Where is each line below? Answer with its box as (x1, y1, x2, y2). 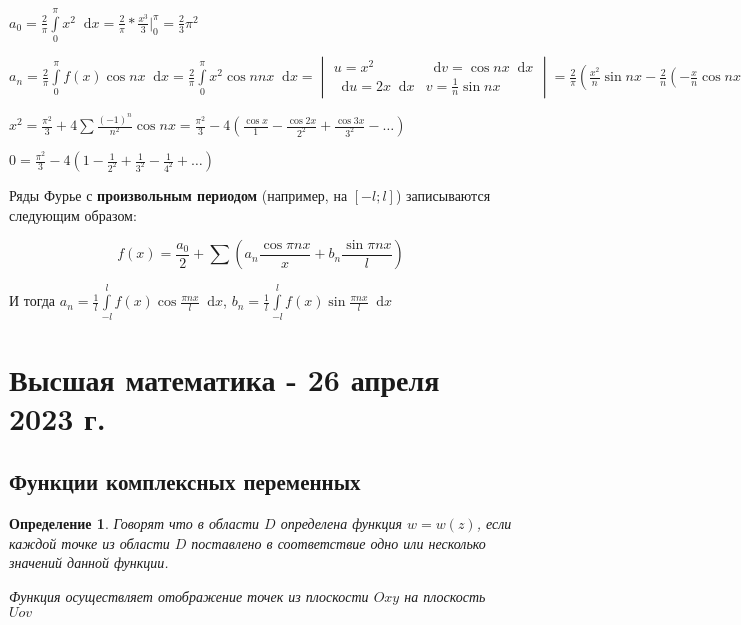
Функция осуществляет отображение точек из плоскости (9, 585, 369, 606)
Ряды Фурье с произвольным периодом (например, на (9, 185, 348, 206)
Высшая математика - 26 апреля (9, 358, 440, 399)
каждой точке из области (9, 532, 170, 553)
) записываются (395, 185, 491, 206)
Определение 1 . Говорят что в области (9, 513, 260, 534)
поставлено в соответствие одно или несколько (191, 532, 486, 553)
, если (476, 513, 512, 534)
